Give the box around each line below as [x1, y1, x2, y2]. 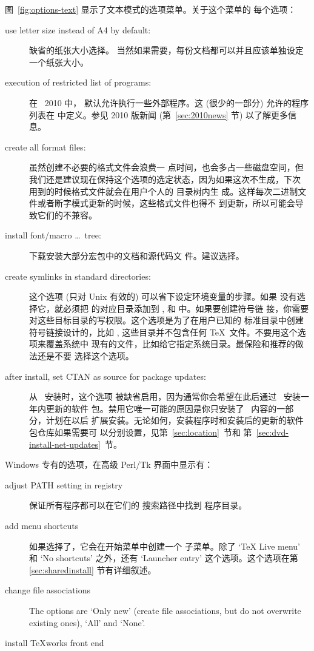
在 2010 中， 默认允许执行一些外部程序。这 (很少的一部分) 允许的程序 [29, 96, 309, 109]
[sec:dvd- [256, 426, 289, 439]
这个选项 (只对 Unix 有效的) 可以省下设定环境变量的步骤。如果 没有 [29, 290, 297, 303]
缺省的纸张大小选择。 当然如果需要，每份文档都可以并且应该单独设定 [29, 44, 304, 56]
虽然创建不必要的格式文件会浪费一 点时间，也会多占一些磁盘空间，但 [29, 161, 304, 174]
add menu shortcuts [5, 519, 79, 531]
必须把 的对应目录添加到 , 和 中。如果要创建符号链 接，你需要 [62, 302, 309, 314]
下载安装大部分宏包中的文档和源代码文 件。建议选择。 [29, 249, 244, 261]
